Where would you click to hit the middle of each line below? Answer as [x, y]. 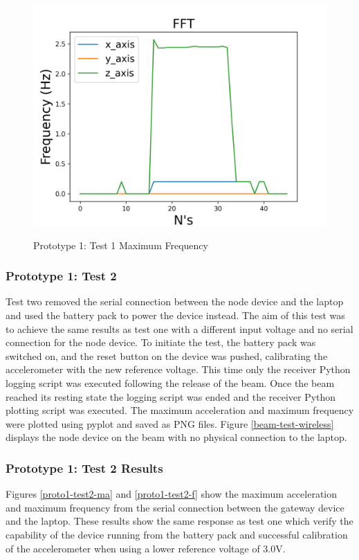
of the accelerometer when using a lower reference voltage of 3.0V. [146, 548]
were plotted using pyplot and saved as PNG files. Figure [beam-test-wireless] [170, 423]
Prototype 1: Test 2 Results [84, 468]
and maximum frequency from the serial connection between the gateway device [175, 507]
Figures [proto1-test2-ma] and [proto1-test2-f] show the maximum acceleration [172, 494]
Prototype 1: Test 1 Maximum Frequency [121, 245]
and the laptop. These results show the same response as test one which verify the [179, 521]
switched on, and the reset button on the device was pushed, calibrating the [167, 355]
